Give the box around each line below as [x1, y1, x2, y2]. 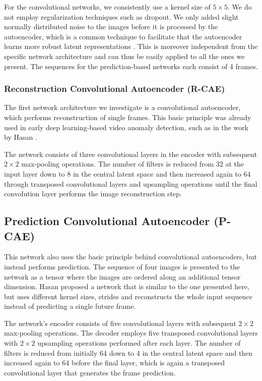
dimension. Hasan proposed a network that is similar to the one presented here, [4, 281, 249, 292]
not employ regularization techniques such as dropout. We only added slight [4, 11, 239, 22]
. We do [228, 2, 252, 12]
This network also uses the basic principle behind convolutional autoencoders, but [4, 251, 257, 262]
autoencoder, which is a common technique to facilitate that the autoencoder [4, 31, 242, 41]
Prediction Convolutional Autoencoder [4, 213, 210, 229]
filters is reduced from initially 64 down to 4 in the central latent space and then [4, 347, 253, 358]
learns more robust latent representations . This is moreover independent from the [4, 41, 258, 51]
